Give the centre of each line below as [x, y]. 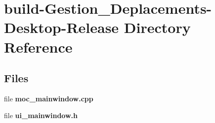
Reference [38, 46]
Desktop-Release [62, 27]
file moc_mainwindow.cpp [49, 98]
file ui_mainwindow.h [41, 115]
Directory [157, 27]
